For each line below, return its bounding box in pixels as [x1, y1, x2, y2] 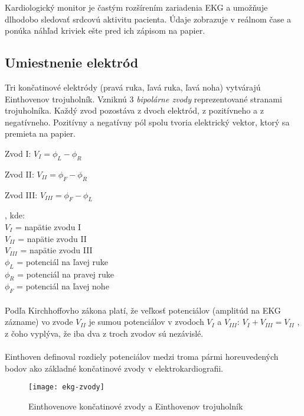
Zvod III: [5, 188, 38, 201]
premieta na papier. [5, 127, 76, 140]
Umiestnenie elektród [5, 53, 139, 72]
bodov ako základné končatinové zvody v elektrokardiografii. [5, 362, 223, 374]
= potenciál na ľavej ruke [17, 255, 108, 267]
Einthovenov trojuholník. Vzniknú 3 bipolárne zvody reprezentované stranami [5, 92, 282, 105]
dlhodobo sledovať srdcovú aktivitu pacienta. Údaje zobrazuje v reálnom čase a [5, 12, 291, 25]
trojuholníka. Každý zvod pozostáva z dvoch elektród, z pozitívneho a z [5, 104, 264, 117]
